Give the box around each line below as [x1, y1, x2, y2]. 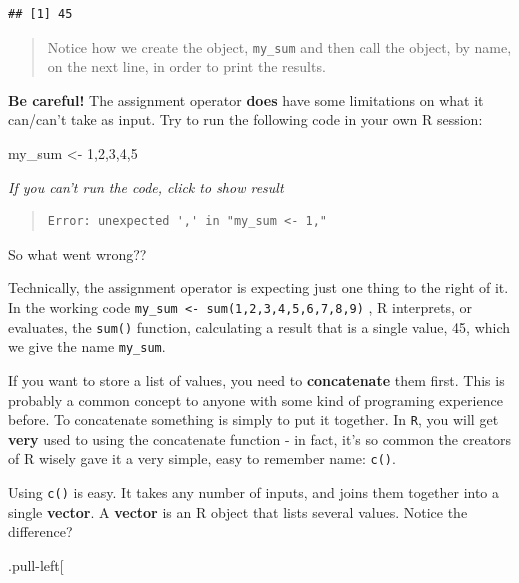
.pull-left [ [8, 554, 64, 575]
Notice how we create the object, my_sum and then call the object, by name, [47, 36, 512, 57]
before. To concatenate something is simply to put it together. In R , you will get [8, 409, 499, 430]
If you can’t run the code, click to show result [8, 176, 284, 197]
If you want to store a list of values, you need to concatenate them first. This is [8, 369, 505, 390]
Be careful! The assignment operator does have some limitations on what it [8, 89, 484, 110]
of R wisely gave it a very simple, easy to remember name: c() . [8, 448, 396, 469]
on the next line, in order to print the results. [47, 56, 326, 77]
